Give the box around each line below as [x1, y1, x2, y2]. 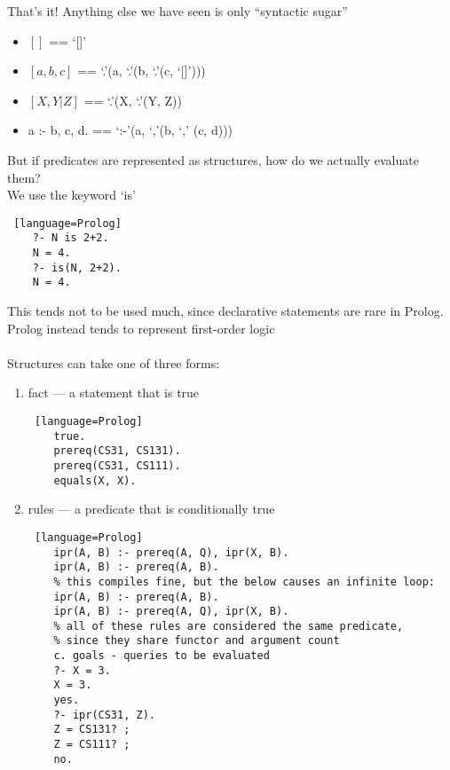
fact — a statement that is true [28, 383, 200, 402]
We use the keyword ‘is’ [7, 185, 136, 204]
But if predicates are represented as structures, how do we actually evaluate [7, 150, 419, 169]
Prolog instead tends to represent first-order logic [7, 318, 275, 337]
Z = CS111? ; [53, 738, 130, 751]
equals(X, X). [53, 474, 137, 487]
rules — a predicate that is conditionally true [28, 499, 275, 518]
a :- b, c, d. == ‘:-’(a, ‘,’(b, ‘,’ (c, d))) [28, 121, 233, 139]
